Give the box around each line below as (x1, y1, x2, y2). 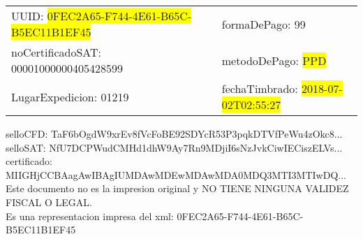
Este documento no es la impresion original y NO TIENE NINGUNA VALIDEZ (6, 181, 349, 196)
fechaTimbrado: (221, 80, 298, 96)
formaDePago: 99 (221, 15, 306, 32)
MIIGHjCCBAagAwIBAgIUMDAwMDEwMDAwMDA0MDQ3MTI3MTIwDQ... (6, 167, 346, 182)
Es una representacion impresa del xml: (6, 208, 174, 223)
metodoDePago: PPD (221, 52, 327, 68)
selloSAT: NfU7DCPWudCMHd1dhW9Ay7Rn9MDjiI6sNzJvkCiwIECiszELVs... (6, 140, 343, 154)
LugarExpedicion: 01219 (11, 88, 129, 105)
